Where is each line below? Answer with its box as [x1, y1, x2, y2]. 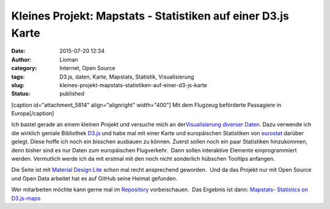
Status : [11, 90, 31, 97]
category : [11, 65, 37, 72]
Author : [11, 55, 32, 63]
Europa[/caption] [11, 110, 54, 117]
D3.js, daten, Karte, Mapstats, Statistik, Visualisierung [59, 73, 194, 80]
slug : [11, 81, 24, 88]
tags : [11, 73, 25, 80]
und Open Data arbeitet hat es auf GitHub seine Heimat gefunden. [11, 174, 178, 182]
